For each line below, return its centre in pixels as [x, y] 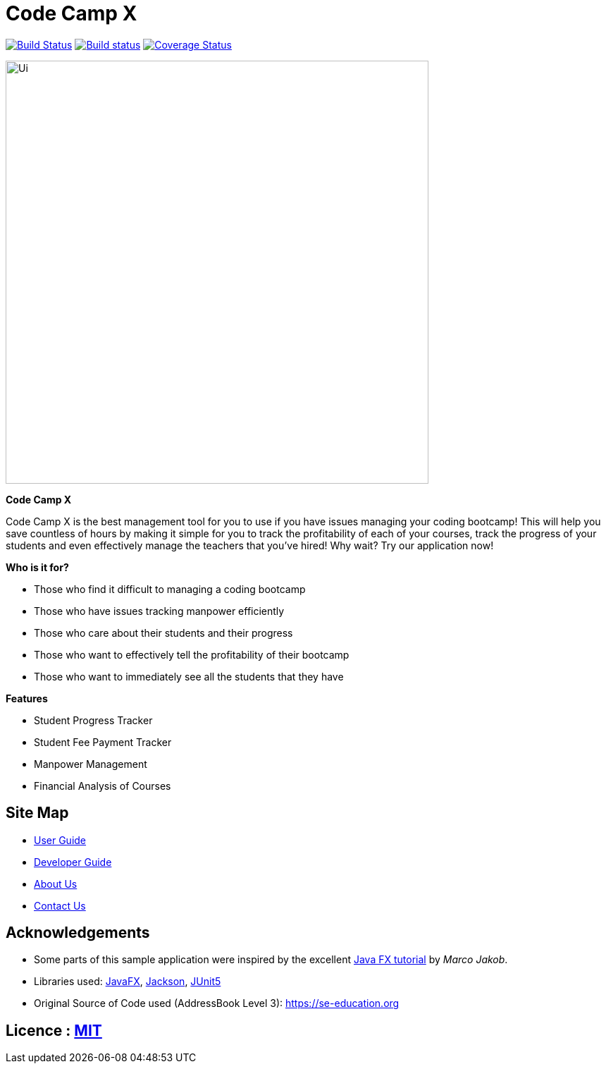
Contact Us [60, 905]
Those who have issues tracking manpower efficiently [159, 611]
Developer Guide [73, 862]
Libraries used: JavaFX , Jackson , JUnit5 [128, 982]
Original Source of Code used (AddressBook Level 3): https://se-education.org [217, 1003]
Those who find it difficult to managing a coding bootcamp [170, 589]
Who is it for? [37, 567]
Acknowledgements [78, 933]
